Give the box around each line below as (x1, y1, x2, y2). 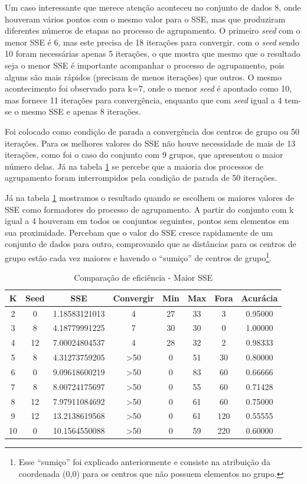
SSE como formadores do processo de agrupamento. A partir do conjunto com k (5, 203, 294, 215)
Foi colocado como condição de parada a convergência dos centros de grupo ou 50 (5, 125, 300, 137)
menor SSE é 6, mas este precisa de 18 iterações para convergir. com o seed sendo (5, 35, 299, 48)
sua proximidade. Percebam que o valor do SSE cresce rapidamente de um (5, 226, 273, 238)
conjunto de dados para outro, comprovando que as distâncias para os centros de (5, 238, 296, 250)
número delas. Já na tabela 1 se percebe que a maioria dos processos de (5, 160, 263, 172)
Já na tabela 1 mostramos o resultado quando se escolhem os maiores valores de (5, 191, 294, 203)
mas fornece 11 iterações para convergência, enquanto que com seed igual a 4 (5, 93, 282, 106)
